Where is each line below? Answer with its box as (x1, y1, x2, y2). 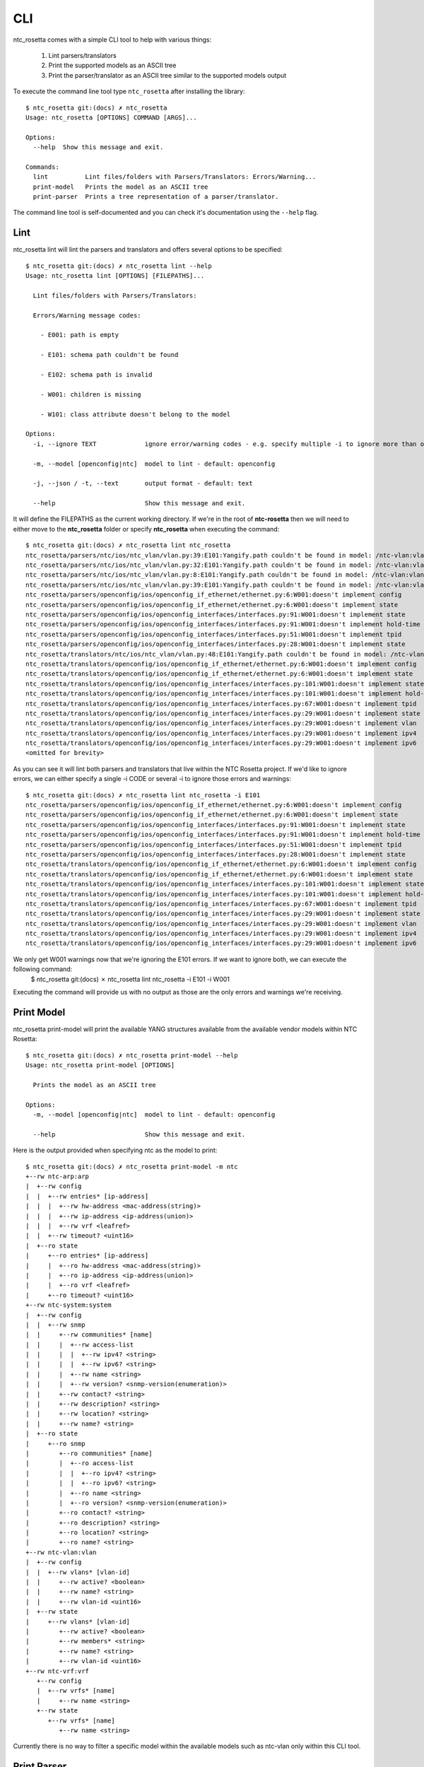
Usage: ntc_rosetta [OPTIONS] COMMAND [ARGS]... (25, 113, 197, 122)
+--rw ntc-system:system (25, 1301, 112, 1309)
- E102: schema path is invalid (40, 371, 153, 378)
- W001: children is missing (40, 390, 141, 399)
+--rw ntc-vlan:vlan (25, 1548, 97, 1556)
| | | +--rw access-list (25, 1340, 134, 1349)
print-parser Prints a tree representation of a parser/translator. (33, 193, 279, 201)
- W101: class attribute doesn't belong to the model (40, 410, 231, 418)
